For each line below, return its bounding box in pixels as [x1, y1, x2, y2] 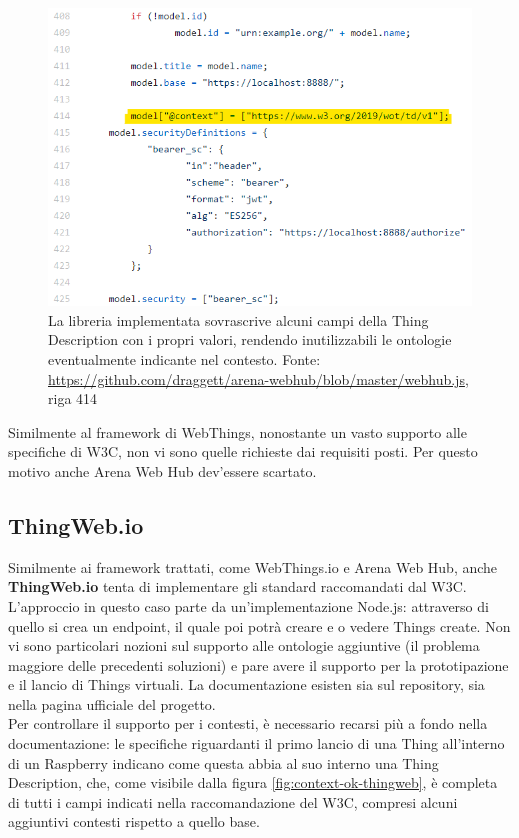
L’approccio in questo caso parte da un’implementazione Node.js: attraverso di [8, 595, 489, 616]
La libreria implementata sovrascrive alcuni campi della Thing [48, 309, 429, 330]
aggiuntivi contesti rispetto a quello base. [8, 811, 260, 832]
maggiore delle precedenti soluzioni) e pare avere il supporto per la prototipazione [8, 654, 509, 675]
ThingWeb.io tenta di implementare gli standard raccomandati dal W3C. [8, 576, 467, 597]
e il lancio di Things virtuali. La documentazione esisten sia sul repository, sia [8, 674, 485, 695]
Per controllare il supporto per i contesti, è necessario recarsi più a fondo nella [8, 713, 488, 734]
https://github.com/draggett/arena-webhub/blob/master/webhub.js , [48, 368, 469, 389]
